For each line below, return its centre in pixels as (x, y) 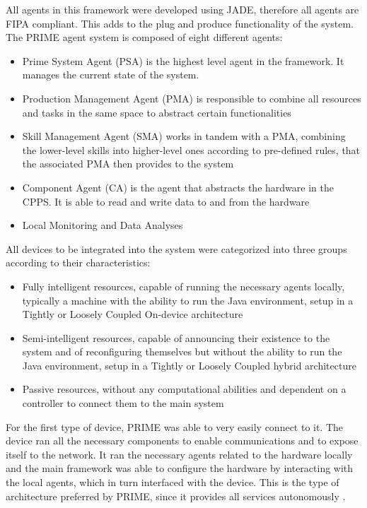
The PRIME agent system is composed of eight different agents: (144, 37)
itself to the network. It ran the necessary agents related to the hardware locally (179, 454)
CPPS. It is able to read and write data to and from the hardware (166, 201)
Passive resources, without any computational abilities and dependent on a (184, 389)
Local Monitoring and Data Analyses (103, 225)
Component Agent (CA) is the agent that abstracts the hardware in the (178, 187)
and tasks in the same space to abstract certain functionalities (157, 112)
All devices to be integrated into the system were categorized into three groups (176, 248)
